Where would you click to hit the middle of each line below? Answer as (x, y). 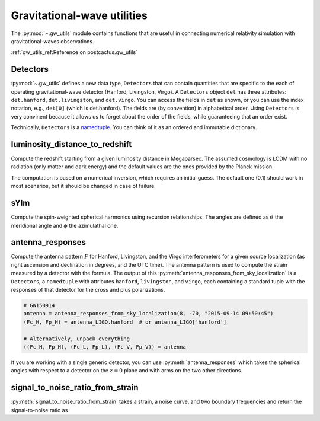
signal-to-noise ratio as (39, 410)
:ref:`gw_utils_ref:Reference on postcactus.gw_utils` (74, 52)
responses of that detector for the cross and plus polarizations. (88, 290)
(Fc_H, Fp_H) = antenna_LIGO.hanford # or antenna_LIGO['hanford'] (125, 322)
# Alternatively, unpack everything (77, 339)
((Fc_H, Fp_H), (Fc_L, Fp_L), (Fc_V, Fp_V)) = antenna (105, 347)
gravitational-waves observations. (52, 41)
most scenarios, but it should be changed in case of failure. (84, 186)
